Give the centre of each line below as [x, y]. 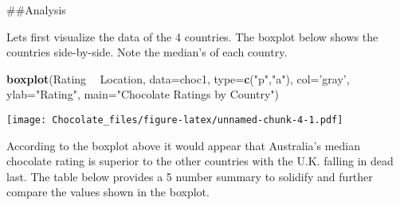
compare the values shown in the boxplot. [108, 192]
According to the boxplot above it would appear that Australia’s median [184, 145]
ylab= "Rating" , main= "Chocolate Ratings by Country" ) [143, 94]
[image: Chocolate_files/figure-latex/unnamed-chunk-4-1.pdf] [175, 120]
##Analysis [36, 10]
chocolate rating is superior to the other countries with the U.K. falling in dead [200, 161]
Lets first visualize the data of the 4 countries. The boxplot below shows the [192, 36]
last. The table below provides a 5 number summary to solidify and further [190, 176]
